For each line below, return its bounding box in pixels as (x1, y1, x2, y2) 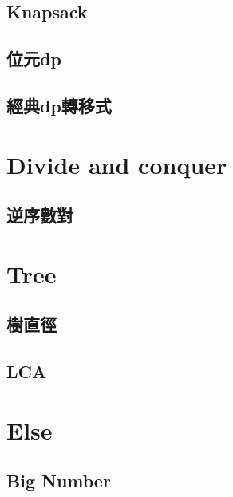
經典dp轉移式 (6, 93, 112, 117)
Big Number (6, 468, 111, 493)
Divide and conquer (6, 148, 227, 180)
